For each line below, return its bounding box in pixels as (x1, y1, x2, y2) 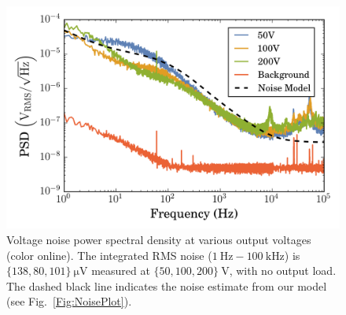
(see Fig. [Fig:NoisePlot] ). (6, 293, 132, 309)
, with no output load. (229, 262, 337, 279)
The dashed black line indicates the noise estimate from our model (6, 277, 327, 294)
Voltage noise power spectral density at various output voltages (6, 231, 311, 247)
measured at (91, 262, 150, 279)
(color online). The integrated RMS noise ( (6, 246, 212, 263)
